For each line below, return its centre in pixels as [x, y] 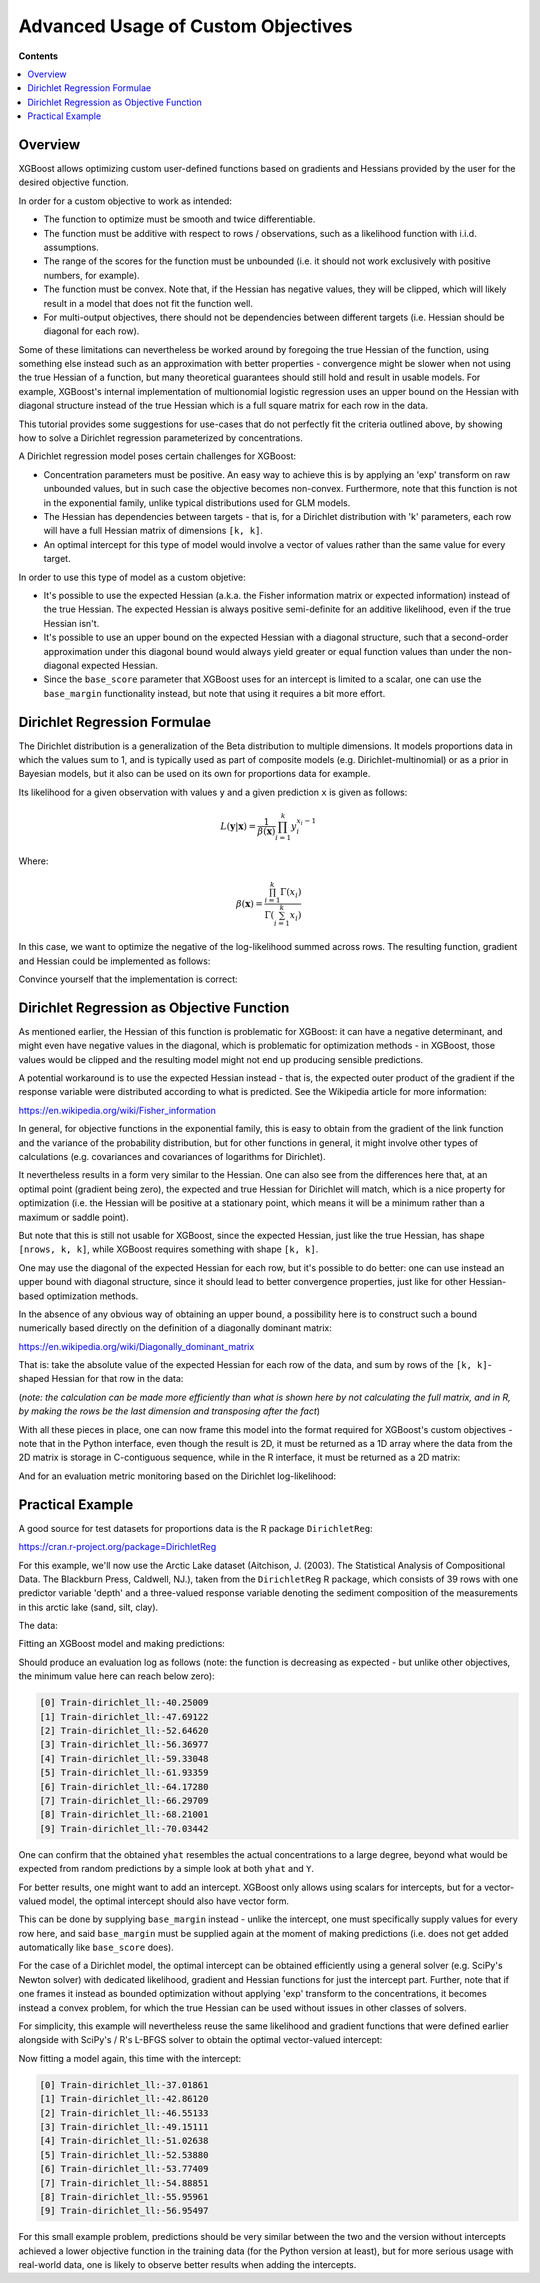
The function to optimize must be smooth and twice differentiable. [179, 219]
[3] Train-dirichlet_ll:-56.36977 [124, 1744]
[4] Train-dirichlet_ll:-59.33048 [124, 1758]
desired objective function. [73, 182]
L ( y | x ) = [238, 826]
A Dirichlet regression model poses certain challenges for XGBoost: [157, 456]
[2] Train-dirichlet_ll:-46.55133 [124, 2113]
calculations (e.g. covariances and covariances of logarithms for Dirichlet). [172, 1156]
